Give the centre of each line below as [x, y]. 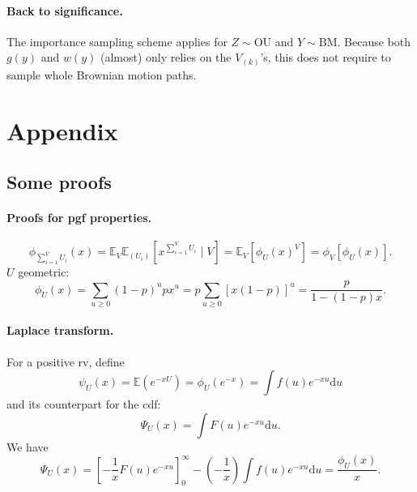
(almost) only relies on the [166, 57]
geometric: [44, 272]
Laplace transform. [60, 330]
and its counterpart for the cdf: [84, 404]
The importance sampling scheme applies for [117, 41]
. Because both [374, 41]
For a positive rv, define [66, 361]
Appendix [62, 130]
